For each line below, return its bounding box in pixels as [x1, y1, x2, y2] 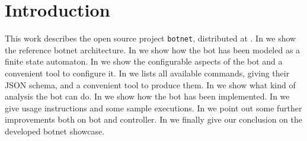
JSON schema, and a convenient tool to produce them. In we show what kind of [5, 78, 296, 91]
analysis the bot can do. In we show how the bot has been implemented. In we [5, 90, 290, 102]
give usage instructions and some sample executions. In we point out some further [5, 101, 302, 114]
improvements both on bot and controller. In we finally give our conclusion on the [5, 113, 302, 126]
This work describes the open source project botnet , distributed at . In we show [5, 32, 296, 44]
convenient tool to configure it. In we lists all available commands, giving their [5, 66, 290, 79]
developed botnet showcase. [5, 124, 105, 137]
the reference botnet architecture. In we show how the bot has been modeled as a [5, 43, 300, 56]
